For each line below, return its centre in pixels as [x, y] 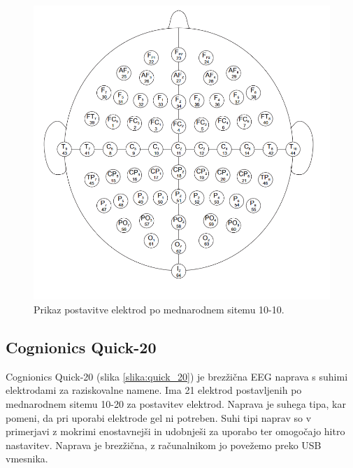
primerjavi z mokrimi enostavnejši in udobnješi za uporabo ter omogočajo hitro [175, 431]
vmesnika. [27, 459]
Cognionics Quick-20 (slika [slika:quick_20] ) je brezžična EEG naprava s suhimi [177, 376]
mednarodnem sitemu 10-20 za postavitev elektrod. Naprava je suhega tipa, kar [176, 403]
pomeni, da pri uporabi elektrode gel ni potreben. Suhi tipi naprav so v [159, 417]
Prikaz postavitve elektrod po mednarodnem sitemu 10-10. [159, 309]
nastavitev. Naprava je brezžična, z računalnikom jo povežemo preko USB [164, 445]
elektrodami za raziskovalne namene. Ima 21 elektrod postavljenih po [154, 390]
